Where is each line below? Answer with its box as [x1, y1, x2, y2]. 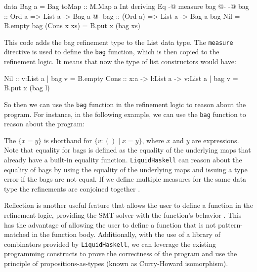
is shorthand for [43, 135, 92, 145]
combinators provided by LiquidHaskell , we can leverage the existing [4, 238, 216, 249]
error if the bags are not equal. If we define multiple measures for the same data [4, 174, 247, 184]
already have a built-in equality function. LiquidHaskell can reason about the [4, 154, 242, 164]
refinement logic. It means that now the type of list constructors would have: [4, 56, 236, 67]
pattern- [218, 219, 243, 230]
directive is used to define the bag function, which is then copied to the [4, 46, 219, 57]
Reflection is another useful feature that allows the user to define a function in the [4, 200, 253, 210]
